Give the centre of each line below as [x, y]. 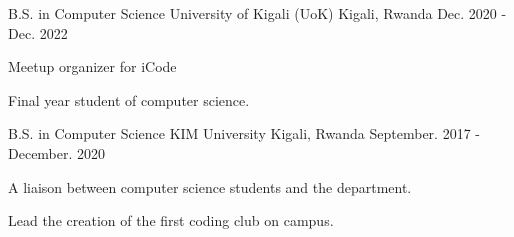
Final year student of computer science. [129, 99]
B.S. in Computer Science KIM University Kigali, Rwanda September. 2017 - [244, 133]
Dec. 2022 [38, 32]
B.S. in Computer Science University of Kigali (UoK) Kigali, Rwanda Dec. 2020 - [257, 13]
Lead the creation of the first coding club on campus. [171, 220]
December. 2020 [57, 152]
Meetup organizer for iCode [92, 66]
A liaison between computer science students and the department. [210, 186]
